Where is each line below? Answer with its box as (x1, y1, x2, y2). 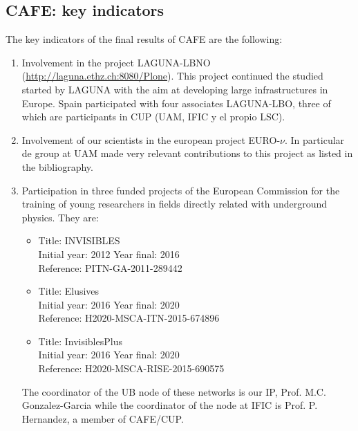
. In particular (285, 132, 345, 147)
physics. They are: (21, 210, 99, 224)
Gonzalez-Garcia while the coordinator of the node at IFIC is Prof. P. (21, 398, 318, 412)
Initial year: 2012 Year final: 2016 (38, 246, 180, 261)
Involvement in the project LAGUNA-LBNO (21, 55, 211, 69)
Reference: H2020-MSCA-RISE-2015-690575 (38, 361, 225, 376)
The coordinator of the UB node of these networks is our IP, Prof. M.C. (21, 384, 326, 398)
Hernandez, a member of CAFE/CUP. (21, 411, 184, 425)
